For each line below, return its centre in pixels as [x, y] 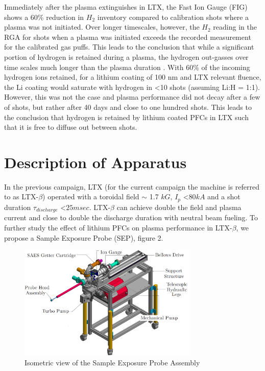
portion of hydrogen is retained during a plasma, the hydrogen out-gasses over [126, 56]
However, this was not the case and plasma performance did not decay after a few [132, 97]
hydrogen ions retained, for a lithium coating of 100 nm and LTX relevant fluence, [133, 77]
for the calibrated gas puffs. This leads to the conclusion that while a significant [129, 47]
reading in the [235, 27]
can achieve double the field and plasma [179, 207]
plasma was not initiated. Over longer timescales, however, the [102, 27]
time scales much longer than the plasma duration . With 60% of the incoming [127, 67]
